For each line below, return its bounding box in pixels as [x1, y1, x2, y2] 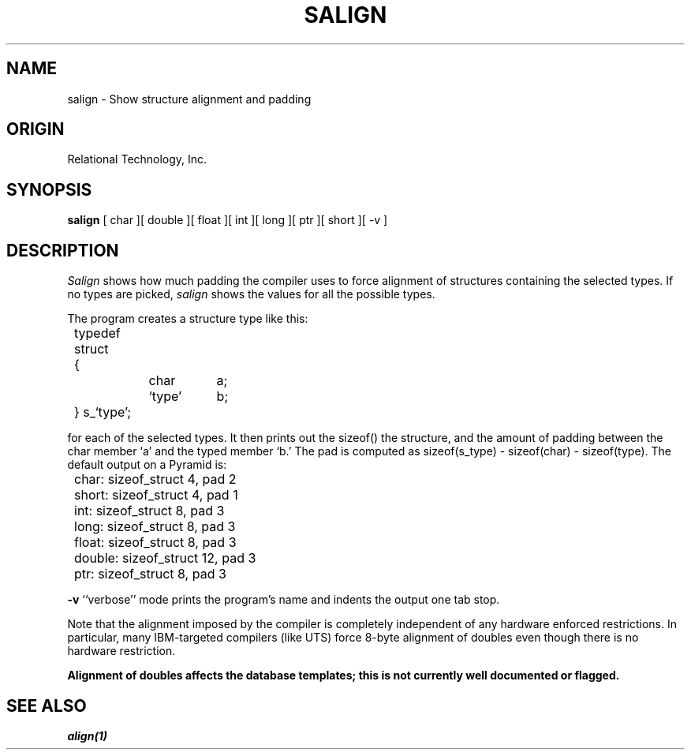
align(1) [67, 728, 107, 743]
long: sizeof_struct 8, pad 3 [74, 518, 236, 535]
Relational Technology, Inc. [67, 152, 207, 167]
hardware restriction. [67, 644, 176, 658]
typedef [74, 325, 121, 342]
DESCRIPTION [6, 240, 119, 260]
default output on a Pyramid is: [67, 458, 227, 472]
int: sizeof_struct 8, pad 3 [74, 503, 225, 519]
